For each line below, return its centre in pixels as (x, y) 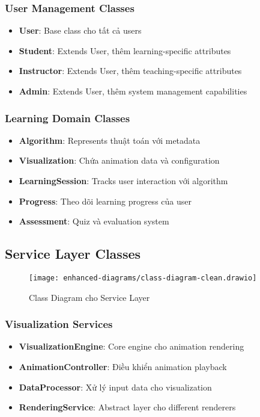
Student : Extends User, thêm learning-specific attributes (125, 50)
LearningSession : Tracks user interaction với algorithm (123, 181)
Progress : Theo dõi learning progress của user (105, 201)
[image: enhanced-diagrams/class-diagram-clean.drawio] (143, 278)
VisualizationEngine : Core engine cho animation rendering (132, 346)
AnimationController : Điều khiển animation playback (123, 367)
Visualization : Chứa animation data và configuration (119, 160)
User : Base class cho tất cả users (80, 30)
